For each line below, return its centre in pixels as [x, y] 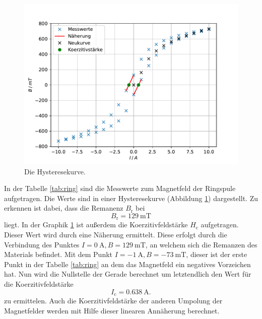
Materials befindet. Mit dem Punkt [58, 254]
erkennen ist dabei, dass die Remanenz [64, 208]
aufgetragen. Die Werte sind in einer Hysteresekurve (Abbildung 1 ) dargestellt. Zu [131, 198]
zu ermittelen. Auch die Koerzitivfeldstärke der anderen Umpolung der [113, 301]
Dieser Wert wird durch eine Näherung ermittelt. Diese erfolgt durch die [116, 235]
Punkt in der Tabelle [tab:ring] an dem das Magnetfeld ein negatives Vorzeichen [127, 264]
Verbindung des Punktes [42, 244]
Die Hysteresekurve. [55, 171]
